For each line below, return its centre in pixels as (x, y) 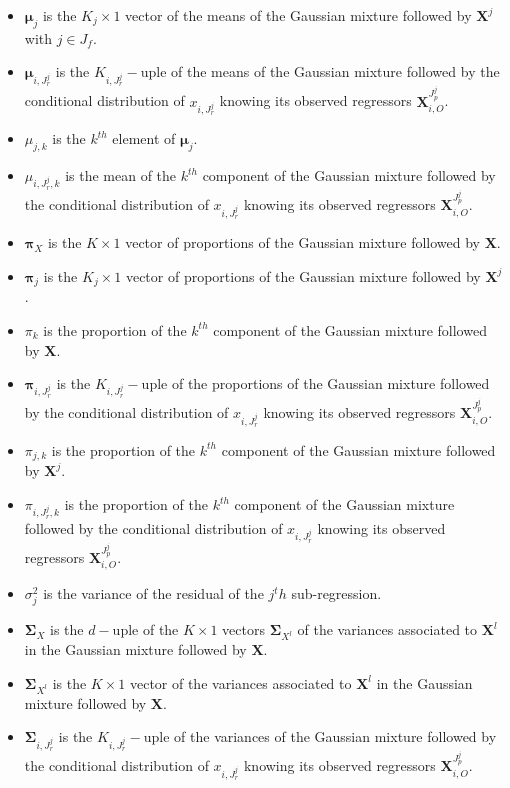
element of (144, 138)
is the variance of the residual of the (153, 593)
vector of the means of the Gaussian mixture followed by (298, 15)
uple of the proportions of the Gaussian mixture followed (315, 383)
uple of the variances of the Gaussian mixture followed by (320, 736)
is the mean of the (121, 175)
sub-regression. (336, 593)
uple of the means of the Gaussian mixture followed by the (320, 71)
